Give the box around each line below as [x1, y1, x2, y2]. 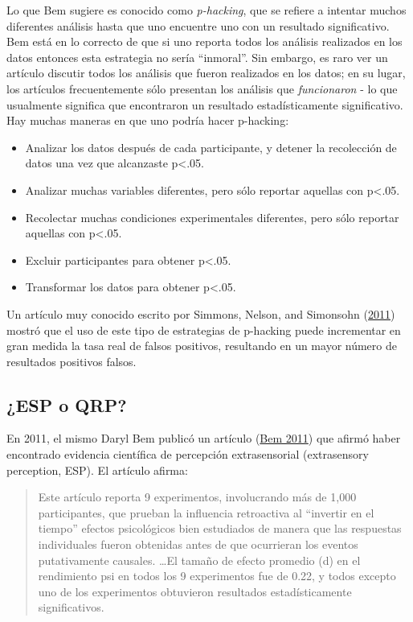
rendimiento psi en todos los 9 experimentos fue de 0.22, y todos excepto [38, 567, 396, 584]
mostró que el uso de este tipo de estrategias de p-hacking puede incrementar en [6, 321, 401, 338]
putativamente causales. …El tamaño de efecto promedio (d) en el [38, 551, 361, 568]
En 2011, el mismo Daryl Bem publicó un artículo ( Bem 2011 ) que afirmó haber [6, 430, 401, 447]
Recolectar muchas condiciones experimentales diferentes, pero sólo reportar [25, 208, 399, 225]
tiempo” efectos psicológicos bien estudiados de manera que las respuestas [38, 520, 402, 537]
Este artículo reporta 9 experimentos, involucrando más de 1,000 [38, 488, 357, 505]
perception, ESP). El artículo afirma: [6, 461, 188, 478]
